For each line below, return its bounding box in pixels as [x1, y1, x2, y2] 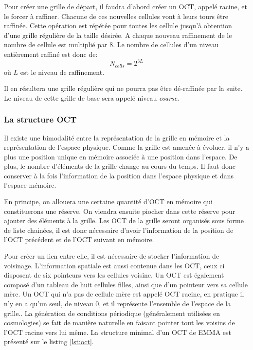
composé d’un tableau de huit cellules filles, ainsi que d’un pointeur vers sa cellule [4, 279, 248, 289]
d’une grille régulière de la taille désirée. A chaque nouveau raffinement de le [4, 30, 232, 40]
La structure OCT [4, 113, 77, 125]
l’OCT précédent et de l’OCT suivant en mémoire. [4, 234, 154, 245]
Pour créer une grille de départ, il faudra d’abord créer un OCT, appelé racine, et [4, 1, 247, 11]
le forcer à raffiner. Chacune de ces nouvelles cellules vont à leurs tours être [4, 11, 229, 21]
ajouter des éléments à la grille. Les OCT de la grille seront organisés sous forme [4, 215, 244, 226]
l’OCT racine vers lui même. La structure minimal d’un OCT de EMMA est [4, 327, 232, 337]
